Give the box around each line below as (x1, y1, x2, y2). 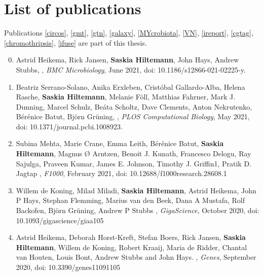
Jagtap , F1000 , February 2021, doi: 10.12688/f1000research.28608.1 (16, 168, 227, 179)
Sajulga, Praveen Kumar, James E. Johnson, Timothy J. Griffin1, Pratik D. (16, 158, 252, 168)
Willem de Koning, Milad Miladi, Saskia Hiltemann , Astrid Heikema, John (16, 185, 256, 195)
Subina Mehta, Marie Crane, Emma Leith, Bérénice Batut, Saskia (16, 138, 224, 149)
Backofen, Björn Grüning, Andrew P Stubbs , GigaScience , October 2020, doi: (16, 205, 259, 216)
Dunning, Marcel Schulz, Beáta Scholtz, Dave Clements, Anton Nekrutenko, (16, 101, 252, 112)
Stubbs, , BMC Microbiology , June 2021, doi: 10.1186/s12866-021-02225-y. (16, 64, 246, 75)
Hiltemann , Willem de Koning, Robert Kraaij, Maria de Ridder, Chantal (16, 241, 247, 252)
